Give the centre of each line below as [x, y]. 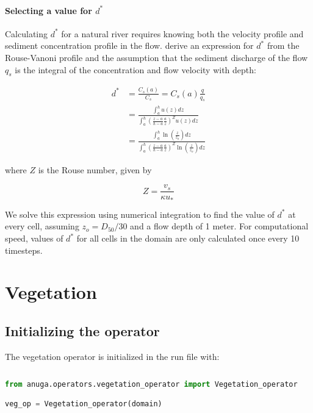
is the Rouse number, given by [95, 169]
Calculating [27, 33]
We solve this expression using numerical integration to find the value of [140, 214]
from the [283, 45]
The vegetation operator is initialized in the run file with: [112, 356]
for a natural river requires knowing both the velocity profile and [182, 33]
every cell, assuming [42, 226]
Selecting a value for [49, 10]
